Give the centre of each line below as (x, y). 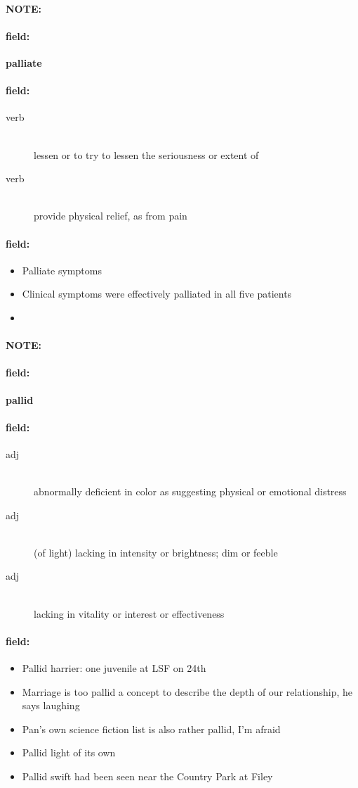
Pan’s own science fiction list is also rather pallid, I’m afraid (151, 729)
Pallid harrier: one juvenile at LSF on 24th (114, 668)
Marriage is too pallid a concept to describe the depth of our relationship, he (187, 691)
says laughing (51, 705)
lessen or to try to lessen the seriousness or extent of (146, 154)
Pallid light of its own (69, 752)
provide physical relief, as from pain (111, 216)
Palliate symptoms (62, 270)
